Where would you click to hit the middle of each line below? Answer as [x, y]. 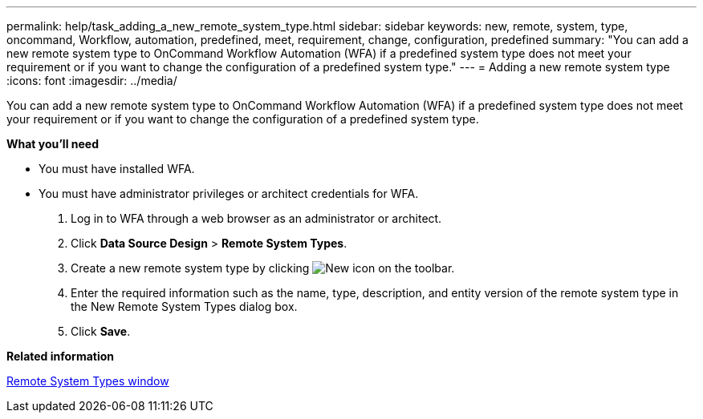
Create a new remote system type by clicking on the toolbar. [263, 268]
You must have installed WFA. [117, 169]
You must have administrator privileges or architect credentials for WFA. [229, 193]
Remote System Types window [88, 381]
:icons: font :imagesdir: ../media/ [92, 81]
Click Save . [101, 331]
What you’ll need [53, 144]
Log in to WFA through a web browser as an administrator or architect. [256, 218]
